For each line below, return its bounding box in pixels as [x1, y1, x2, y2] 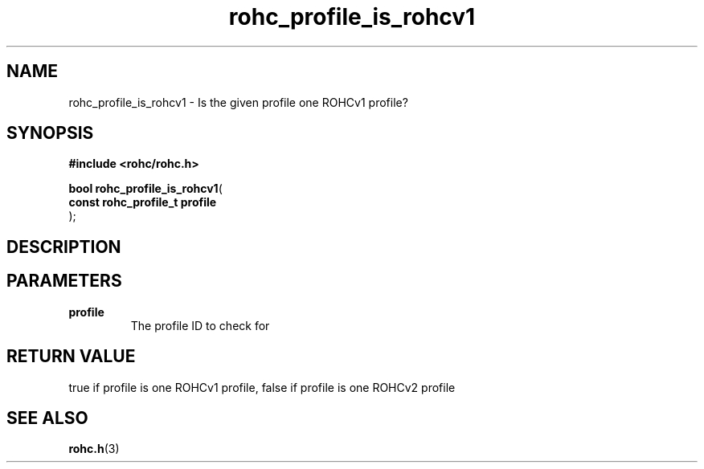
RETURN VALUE [6, 346, 136, 367]
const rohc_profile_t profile [68, 195, 217, 210]
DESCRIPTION [6, 236, 121, 257]
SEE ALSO [6, 407, 88, 428]
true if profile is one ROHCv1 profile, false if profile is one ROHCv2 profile [68, 380, 456, 394]
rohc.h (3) [68, 442, 120, 456]
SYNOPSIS [6, 123, 94, 144]
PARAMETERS [6, 271, 122, 292]
